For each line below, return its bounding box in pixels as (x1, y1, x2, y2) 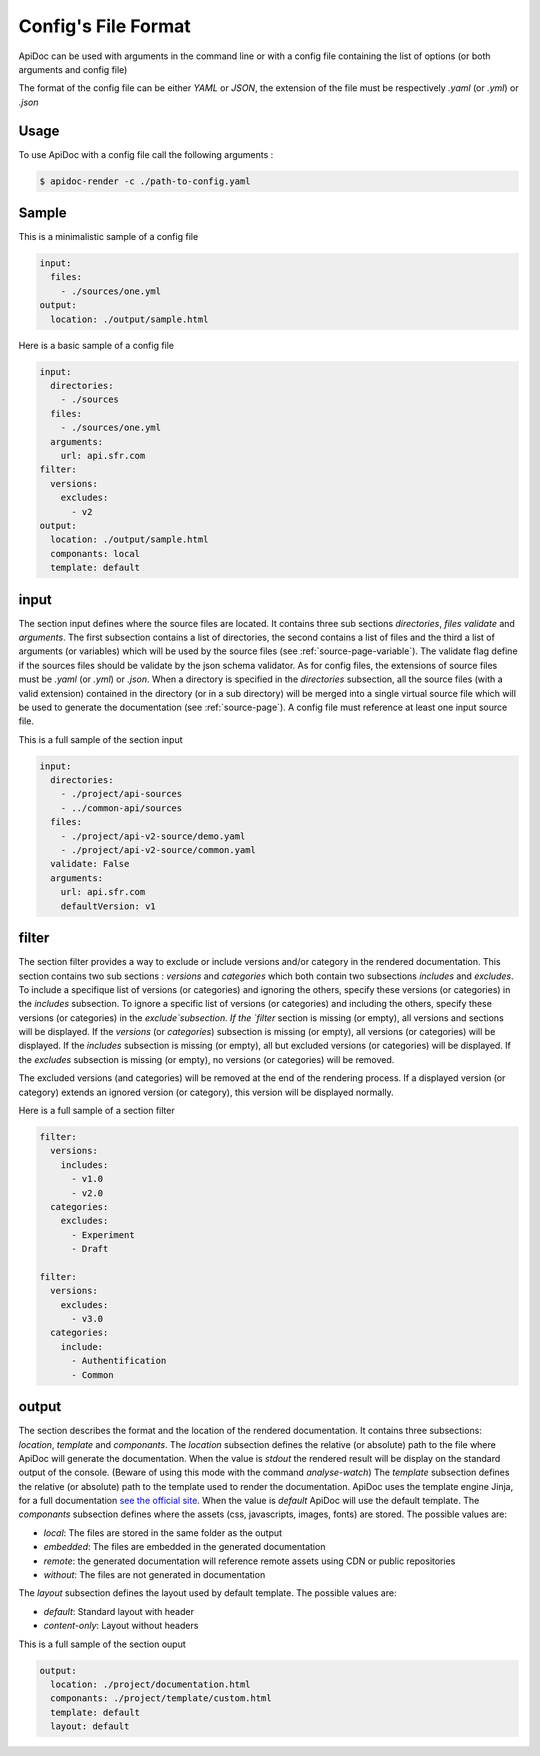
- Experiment (71, 1229, 135, 1240)
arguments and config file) (18, 63, 128, 75)
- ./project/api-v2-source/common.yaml (60, 845, 257, 856)
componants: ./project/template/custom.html (50, 1693, 272, 1704)
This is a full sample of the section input (18, 733, 183, 745)
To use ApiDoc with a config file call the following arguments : (18, 148, 274, 160)
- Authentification (71, 1355, 167, 1367)
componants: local (50, 548, 140, 559)
